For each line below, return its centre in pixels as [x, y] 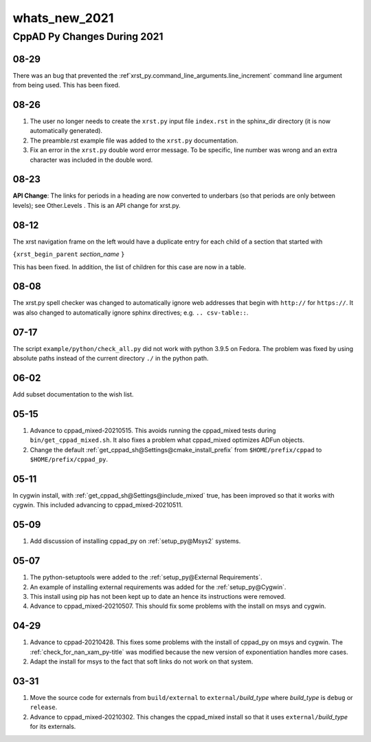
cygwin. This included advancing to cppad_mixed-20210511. [98, 505]
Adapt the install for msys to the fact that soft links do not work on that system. [142, 661]
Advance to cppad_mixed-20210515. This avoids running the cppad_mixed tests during [153, 430]
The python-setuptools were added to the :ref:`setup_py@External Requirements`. [146, 577]
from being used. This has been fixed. [66, 85]
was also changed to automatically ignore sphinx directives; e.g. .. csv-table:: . [131, 312]
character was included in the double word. [91, 160]
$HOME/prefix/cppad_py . [69, 459]
